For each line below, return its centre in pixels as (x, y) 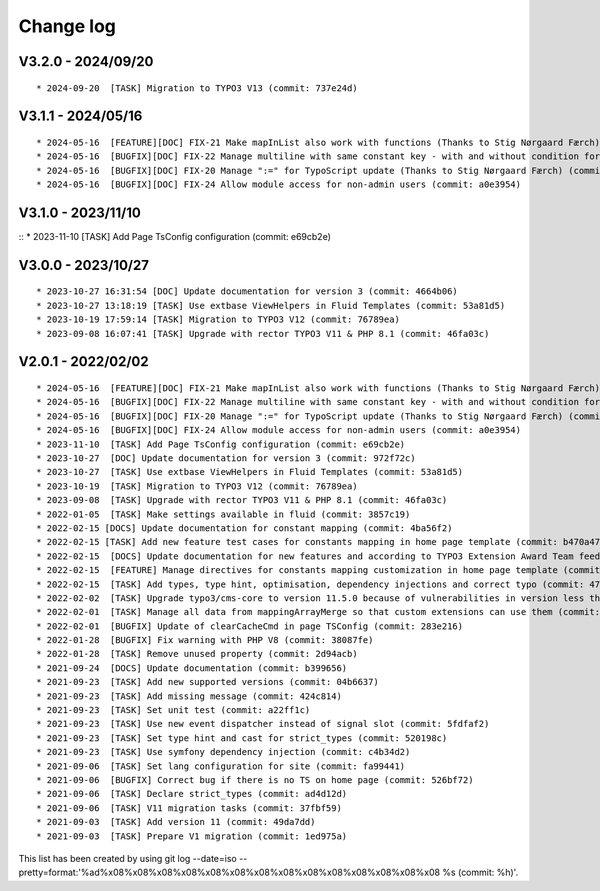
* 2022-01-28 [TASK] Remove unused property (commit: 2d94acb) (197, 654)
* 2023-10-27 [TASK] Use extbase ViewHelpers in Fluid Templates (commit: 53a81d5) (250, 472)
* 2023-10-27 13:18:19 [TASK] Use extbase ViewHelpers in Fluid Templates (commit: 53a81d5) (271, 305)
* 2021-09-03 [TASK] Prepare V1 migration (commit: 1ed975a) (192, 836)
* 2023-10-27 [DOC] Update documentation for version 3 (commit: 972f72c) (226, 458)
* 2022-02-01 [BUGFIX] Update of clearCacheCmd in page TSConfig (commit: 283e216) (250, 626)
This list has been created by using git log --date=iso (127, 858)
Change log (67, 26)
